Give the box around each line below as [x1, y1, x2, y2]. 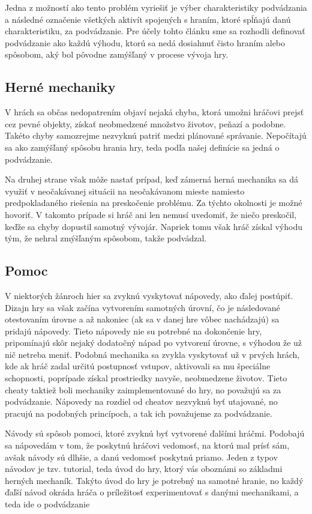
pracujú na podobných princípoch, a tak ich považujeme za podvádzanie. [5, 407, 272, 419]
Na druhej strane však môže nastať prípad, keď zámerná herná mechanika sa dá [5, 173, 298, 186]
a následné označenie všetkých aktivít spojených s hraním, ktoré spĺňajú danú [5, 13, 291, 25]
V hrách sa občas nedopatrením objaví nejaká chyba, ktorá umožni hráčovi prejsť [5, 106, 304, 118]
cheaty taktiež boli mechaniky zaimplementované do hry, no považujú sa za [5, 383, 281, 396]
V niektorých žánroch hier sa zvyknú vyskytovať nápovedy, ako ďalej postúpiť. [5, 289, 293, 301]
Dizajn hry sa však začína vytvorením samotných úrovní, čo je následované [5, 301, 280, 313]
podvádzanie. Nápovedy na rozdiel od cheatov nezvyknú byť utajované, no [5, 395, 278, 408]
